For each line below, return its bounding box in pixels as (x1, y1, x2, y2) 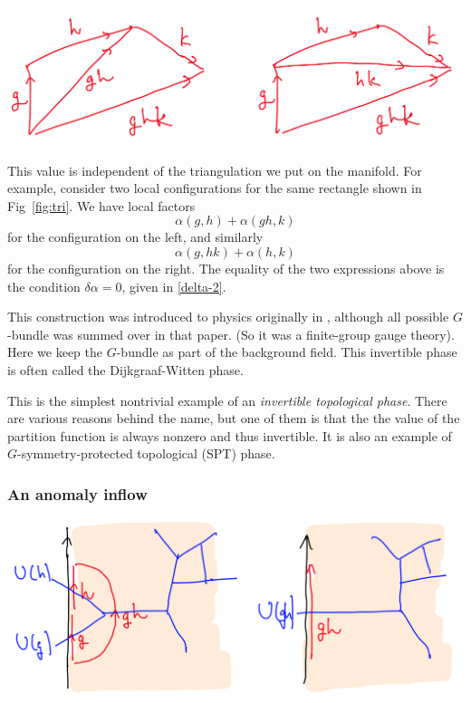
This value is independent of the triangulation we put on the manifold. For (7, 160, 422, 179)
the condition (7, 276, 81, 295)
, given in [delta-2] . (121, 276, 226, 295)
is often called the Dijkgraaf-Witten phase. (7, 361, 244, 380)
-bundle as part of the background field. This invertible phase (116, 342, 457, 361)
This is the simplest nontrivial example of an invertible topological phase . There (7, 390, 447, 409)
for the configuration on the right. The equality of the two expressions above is (7, 259, 445, 278)
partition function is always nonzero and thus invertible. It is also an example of (7, 426, 452, 445)
